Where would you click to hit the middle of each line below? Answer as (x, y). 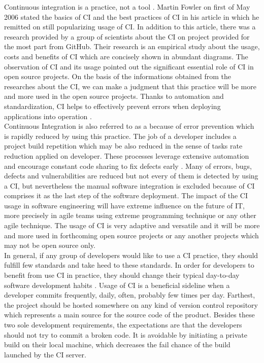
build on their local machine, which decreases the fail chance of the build (117, 344)
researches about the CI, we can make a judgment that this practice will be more (130, 86)
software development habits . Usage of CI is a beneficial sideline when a (117, 285)
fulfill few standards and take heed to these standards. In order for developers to (129, 265)
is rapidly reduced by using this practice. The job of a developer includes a (120, 136)
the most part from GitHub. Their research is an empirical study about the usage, (132, 46)
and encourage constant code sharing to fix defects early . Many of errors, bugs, (128, 166)
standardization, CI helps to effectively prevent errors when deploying (112, 106)
